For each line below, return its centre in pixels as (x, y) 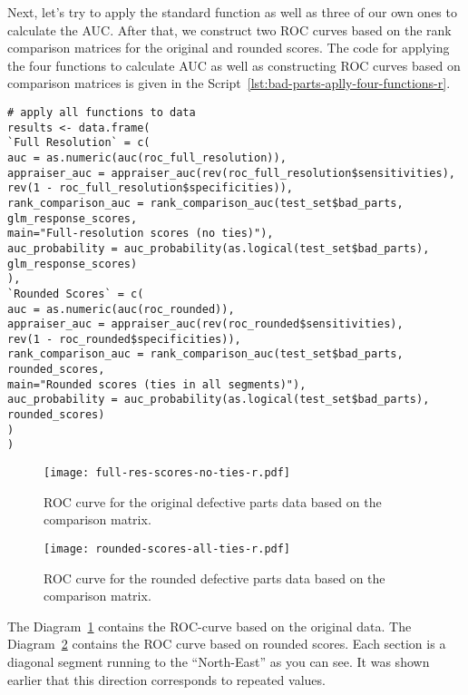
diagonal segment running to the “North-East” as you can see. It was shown (219, 661)
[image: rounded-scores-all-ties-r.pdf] (167, 548)
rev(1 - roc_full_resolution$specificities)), (150, 188)
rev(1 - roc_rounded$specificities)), (124, 339)
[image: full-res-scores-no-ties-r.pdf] (167, 473)
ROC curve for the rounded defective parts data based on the (214, 578)
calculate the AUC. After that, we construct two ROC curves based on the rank (229, 29)
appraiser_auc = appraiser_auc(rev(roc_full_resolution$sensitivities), (231, 173)
